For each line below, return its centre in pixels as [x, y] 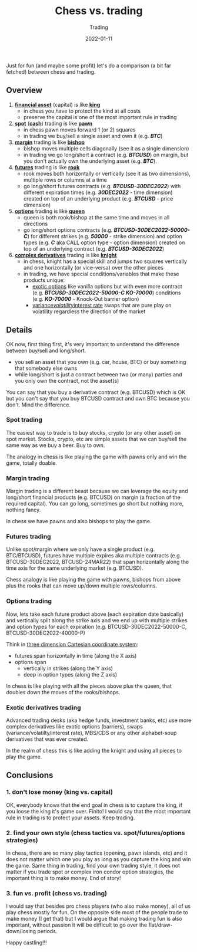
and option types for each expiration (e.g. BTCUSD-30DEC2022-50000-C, [96, 626]
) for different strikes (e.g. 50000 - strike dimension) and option [105, 236]
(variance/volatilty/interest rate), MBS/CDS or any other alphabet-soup [91, 733]
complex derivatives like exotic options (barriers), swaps [74, 727]
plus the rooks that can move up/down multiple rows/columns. [82, 586]
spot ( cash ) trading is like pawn [54, 123]
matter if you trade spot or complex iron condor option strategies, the [90, 872]
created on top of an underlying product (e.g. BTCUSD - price [98, 198]
